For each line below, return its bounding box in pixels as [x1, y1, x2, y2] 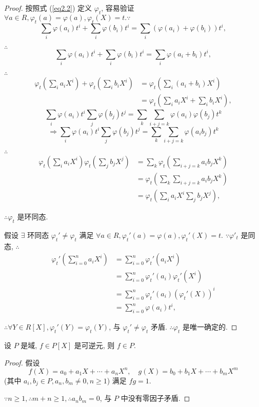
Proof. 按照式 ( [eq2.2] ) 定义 [4, 3, 92, 13]
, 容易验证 [101, 3, 134, 13]
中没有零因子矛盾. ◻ [121, 393, 190, 403]
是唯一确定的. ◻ [182, 321, 237, 332]
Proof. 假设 [4, 357, 40, 368]
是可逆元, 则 [74, 339, 115, 350]
